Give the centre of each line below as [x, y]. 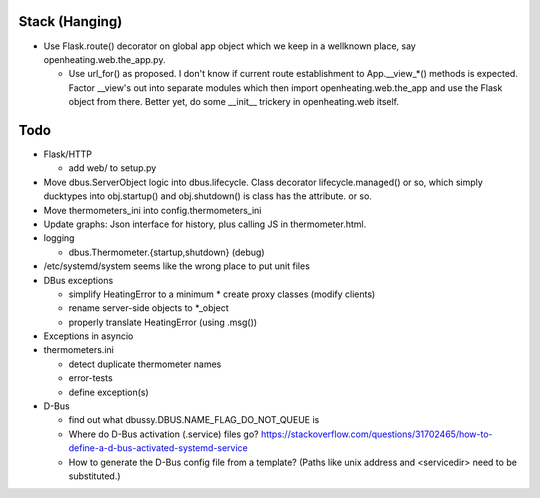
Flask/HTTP [68, 154]
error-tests [91, 378]
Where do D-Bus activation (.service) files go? [163, 434]
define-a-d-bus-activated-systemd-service [158, 448]
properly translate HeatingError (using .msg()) [163, 322]
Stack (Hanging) [70, 21]
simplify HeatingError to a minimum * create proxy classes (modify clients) [222, 294]
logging [59, 238]
